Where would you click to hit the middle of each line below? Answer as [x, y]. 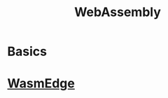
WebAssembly [118, 12]
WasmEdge [41, 84]
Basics [27, 51]
